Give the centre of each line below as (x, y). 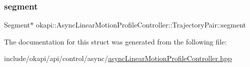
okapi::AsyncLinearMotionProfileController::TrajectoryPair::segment (141, 25)
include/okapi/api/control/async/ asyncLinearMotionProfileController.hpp (118, 58)
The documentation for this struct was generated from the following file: (115, 41)
